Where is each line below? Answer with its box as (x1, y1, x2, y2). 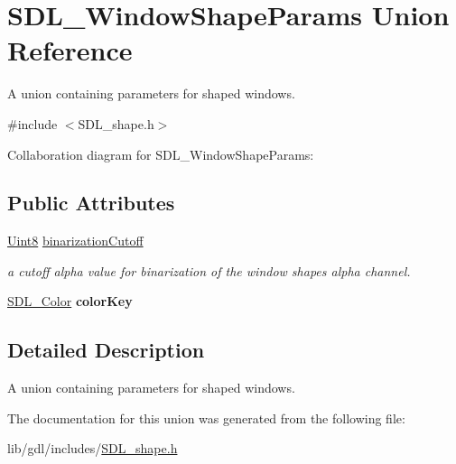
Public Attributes (7, 189, 175, 217)
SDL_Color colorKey (7, 292, 133, 311)
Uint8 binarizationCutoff (7, 231, 144, 250)
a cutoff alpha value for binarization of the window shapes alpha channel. (7, 261, 411, 280)
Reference (7, 32, 133, 69)
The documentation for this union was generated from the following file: (7, 408, 405, 427)
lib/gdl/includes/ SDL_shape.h (7, 439, 178, 458)
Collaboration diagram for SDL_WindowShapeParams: (7, 144, 314, 163)
